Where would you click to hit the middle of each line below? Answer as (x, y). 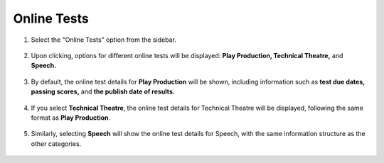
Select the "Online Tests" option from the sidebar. (104, 40)
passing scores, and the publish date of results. (103, 91)
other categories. (56, 144)
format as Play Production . (71, 118)
